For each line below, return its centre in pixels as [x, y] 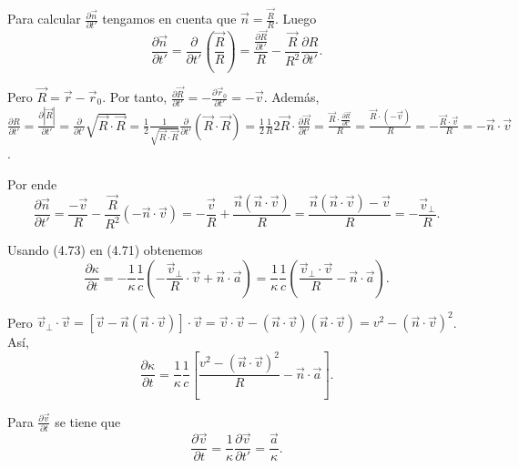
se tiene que [88, 421]
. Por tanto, [135, 97]
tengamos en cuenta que [169, 19]
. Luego [295, 19]
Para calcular [44, 19]
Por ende [32, 183]
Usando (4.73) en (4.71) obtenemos [105, 250]
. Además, [291, 97]
